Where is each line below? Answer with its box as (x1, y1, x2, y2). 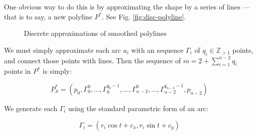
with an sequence (131, 44, 184, 55)
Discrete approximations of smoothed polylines (24, 28, 167, 38)
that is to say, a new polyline (4, 11, 93, 21)
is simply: (42, 66, 72, 76)
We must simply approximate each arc (4, 44, 121, 55)
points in (4, 66, 31, 76)
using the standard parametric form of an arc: (68, 103, 209, 113)
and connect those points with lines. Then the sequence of (4, 55, 181, 65)
